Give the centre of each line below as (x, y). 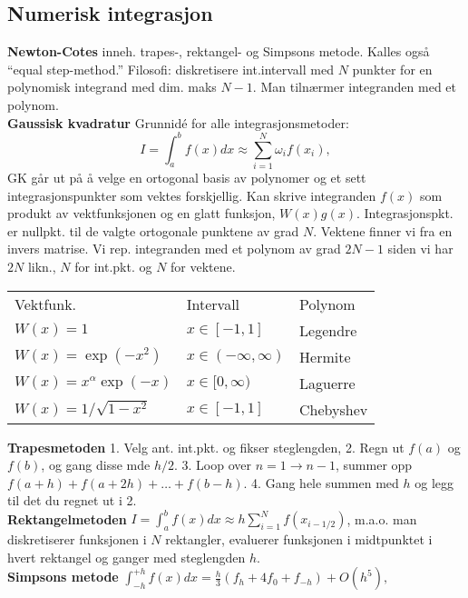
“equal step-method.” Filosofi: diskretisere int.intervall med (171, 69)
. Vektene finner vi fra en (383, 230)
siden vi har (420, 249)
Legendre (328, 330)
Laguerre (327, 383)
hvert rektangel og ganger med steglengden (127, 557)
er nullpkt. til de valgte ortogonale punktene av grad (153, 230)
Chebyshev (334, 409)
